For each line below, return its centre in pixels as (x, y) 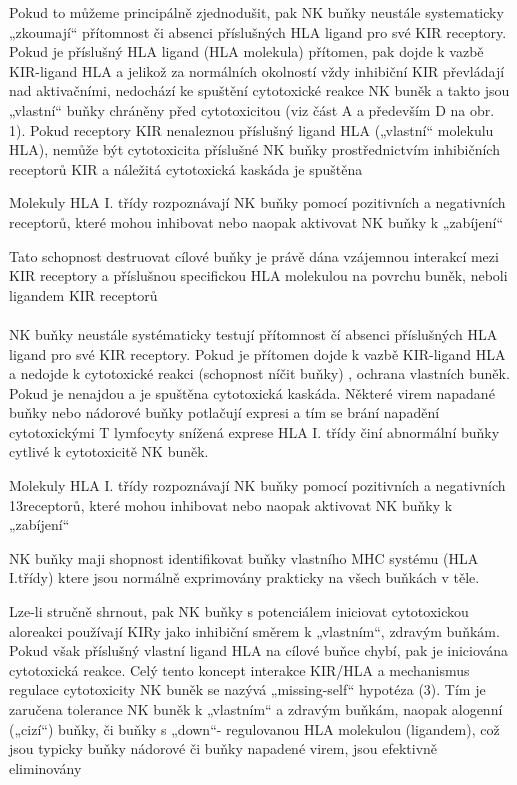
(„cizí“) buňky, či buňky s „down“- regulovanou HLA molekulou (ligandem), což (254, 728)
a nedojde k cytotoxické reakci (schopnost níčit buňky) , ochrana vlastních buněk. (259, 373)
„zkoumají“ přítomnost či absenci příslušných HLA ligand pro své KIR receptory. (258, 31)
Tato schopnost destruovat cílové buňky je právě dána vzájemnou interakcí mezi (254, 255)
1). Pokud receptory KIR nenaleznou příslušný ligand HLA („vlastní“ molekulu (251, 129)
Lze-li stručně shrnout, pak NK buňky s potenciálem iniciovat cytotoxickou (239, 611)
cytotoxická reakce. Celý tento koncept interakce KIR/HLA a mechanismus (239, 669)
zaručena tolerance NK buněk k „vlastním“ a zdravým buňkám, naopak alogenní (256, 709)
